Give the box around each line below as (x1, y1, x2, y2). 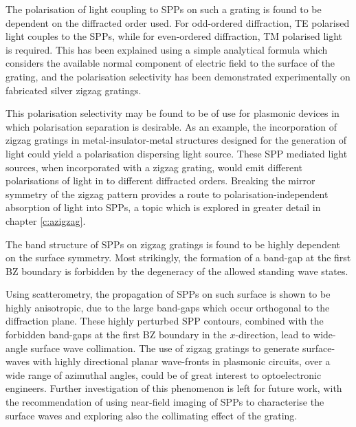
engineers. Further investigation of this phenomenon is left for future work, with (5, 381, 342, 395)
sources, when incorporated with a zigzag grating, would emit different (5, 160, 303, 174)
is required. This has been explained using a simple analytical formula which (5, 42, 328, 56)
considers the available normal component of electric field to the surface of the (5, 56, 335, 70)
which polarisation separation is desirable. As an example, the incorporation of (5, 119, 337, 133)
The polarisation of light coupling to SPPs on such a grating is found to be (5, 2, 322, 16)
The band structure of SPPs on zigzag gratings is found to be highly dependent (5, 237, 340, 251)
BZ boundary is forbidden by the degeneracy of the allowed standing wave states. (5, 263, 348, 278)
